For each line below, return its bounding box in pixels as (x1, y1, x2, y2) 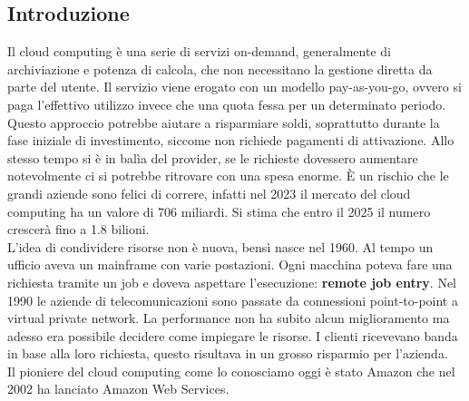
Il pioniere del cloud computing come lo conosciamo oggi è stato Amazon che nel (7, 361, 455, 380)
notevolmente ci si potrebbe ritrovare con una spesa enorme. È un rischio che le (7, 166, 449, 185)
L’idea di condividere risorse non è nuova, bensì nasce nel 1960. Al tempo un (7, 237, 434, 256)
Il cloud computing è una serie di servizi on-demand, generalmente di (7, 42, 391, 61)
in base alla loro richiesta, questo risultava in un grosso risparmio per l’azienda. (7, 344, 448, 363)
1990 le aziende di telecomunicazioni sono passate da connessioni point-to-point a (7, 290, 458, 309)
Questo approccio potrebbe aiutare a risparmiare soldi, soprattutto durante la (7, 112, 440, 132)
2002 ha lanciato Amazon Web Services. (7, 379, 230, 398)
